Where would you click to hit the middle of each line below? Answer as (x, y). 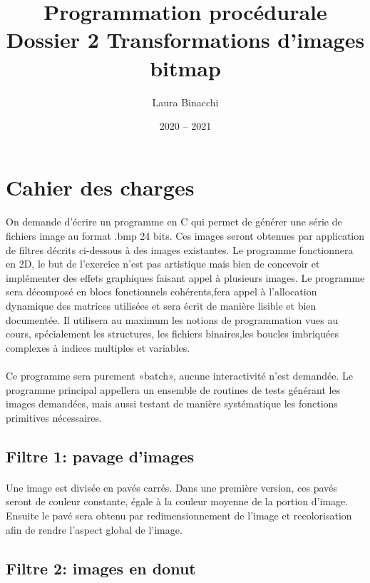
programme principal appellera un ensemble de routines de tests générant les (173, 389)
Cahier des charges (100, 187)
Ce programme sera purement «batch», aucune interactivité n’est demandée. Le (180, 375)
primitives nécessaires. (54, 417)
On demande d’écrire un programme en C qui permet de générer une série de (174, 222)
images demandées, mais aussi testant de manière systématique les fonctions (172, 404)
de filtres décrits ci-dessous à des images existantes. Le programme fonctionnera (180, 249)
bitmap (185, 67)
